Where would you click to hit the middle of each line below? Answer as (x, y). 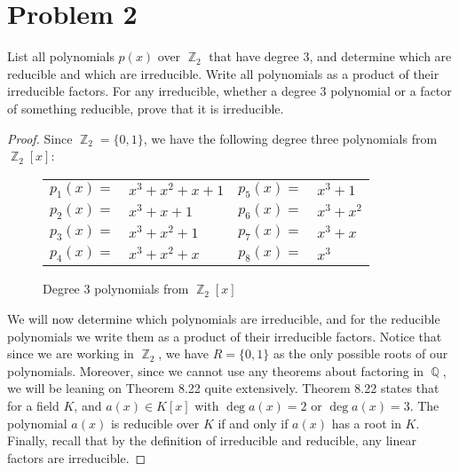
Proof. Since (40, 138)
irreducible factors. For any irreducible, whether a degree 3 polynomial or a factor (229, 91)
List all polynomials (61, 56)
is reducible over (155, 423)
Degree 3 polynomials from (116, 289)
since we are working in (71, 353)
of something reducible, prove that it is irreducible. (146, 108)
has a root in (366, 423)
